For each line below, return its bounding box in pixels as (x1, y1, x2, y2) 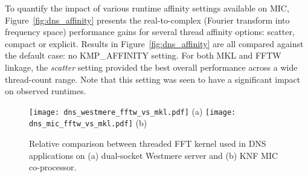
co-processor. (29, 161, 77, 173)
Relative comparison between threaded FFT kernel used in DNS (29, 137, 266, 150)
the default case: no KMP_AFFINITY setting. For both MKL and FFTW (5, 49, 281, 62)
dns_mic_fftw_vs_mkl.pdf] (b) (29, 117, 147, 129)
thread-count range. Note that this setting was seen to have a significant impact (5, 72, 301, 85)
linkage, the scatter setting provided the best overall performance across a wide (5, 60, 298, 73)
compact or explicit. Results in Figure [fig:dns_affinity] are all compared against (5, 37, 304, 50)
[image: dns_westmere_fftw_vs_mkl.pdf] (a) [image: (29, 105, 236, 117)
